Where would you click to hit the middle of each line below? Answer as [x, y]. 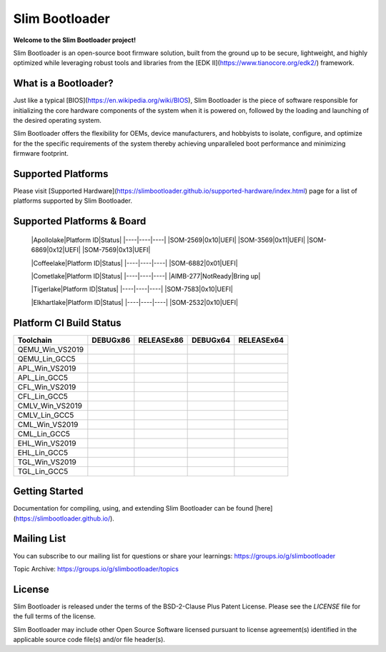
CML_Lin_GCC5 [44, 433]
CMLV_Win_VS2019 [50, 406]
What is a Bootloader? [63, 83]
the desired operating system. [57, 121]
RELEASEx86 [161, 340]
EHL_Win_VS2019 [47, 443]
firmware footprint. [41, 154]
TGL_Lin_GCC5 [43, 471]
